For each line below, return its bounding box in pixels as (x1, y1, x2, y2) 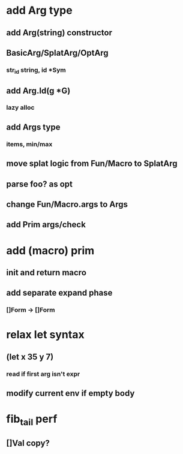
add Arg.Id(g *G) (6, 85, 71, 96)
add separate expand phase (6, 288, 113, 298)
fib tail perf (6, 412, 58, 428)
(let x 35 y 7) (6, 351, 54, 362)
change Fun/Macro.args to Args (6, 199, 128, 209)
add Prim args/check (6, 220, 86, 230)
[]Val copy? (6, 438, 50, 449)
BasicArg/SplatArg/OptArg (6, 47, 109, 58)
